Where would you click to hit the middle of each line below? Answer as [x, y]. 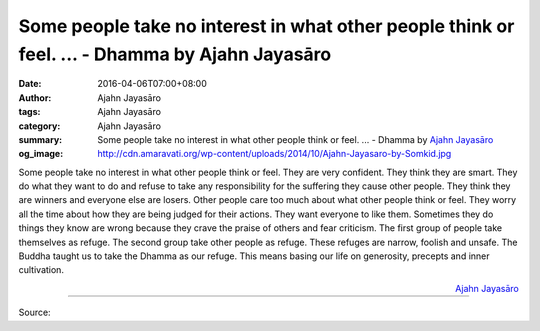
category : [39, 126]
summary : [40, 139]
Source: [34, 312]
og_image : [41, 154]
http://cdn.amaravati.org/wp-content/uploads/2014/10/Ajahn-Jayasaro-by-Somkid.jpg [274, 154]
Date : [30, 84]
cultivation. [41, 270]
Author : [35, 97]
